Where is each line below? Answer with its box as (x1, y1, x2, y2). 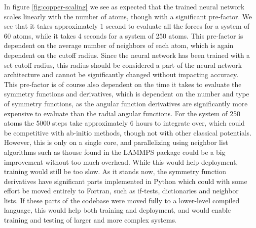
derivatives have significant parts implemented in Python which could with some (4, 176, 247, 186)
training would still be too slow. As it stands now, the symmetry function (4, 166, 226, 177)
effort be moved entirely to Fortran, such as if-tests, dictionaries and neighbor (4, 185, 239, 196)
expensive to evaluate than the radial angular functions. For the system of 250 (4, 108, 240, 118)
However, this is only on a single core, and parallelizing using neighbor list (4, 137, 228, 147)
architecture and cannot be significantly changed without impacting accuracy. (4, 69, 239, 80)
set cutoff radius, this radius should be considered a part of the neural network (4, 59, 242, 70)
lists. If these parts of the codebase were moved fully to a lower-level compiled (4, 195, 240, 205)
